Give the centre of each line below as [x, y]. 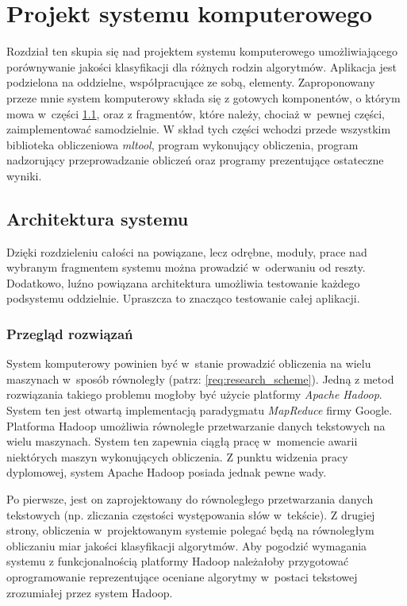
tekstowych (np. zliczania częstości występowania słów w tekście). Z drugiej [191, 514]
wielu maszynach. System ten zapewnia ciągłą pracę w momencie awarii [182, 441]
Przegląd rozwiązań [70, 333]
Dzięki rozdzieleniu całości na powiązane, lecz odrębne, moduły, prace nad [187, 251]
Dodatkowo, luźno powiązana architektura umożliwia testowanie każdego [183, 282]
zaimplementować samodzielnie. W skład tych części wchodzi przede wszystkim [199, 129]
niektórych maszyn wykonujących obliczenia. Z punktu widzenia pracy [177, 456]
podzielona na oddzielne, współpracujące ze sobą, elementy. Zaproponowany [191, 82]
